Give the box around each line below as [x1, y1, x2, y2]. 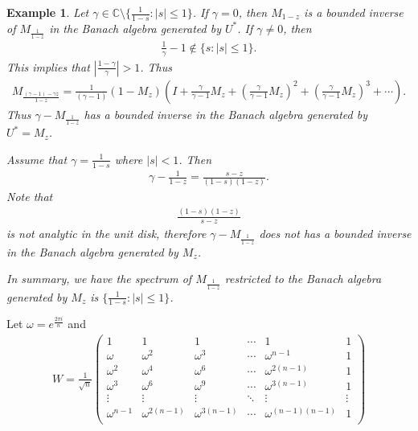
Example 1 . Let [6, 4, 89, 20]
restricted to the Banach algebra [224, 270, 382, 287]
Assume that [6, 150, 68, 167]
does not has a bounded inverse [259, 225, 412, 242]
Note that [6, 188, 53, 205]
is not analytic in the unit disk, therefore [6, 225, 207, 242]
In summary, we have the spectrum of [6, 270, 192, 287]
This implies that [6, 58, 90, 75]
